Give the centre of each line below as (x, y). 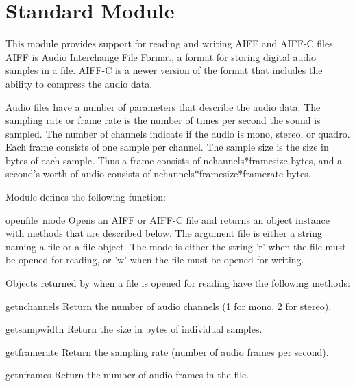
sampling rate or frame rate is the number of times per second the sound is (163, 120)
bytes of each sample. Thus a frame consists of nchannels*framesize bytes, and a (174, 160)
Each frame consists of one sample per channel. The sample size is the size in (167, 147)
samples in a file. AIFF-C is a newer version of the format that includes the (164, 70)
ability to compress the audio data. (79, 83)
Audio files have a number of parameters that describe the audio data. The (163, 106)
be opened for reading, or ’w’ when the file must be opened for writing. (155, 260)
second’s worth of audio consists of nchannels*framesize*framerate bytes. (158, 173)
